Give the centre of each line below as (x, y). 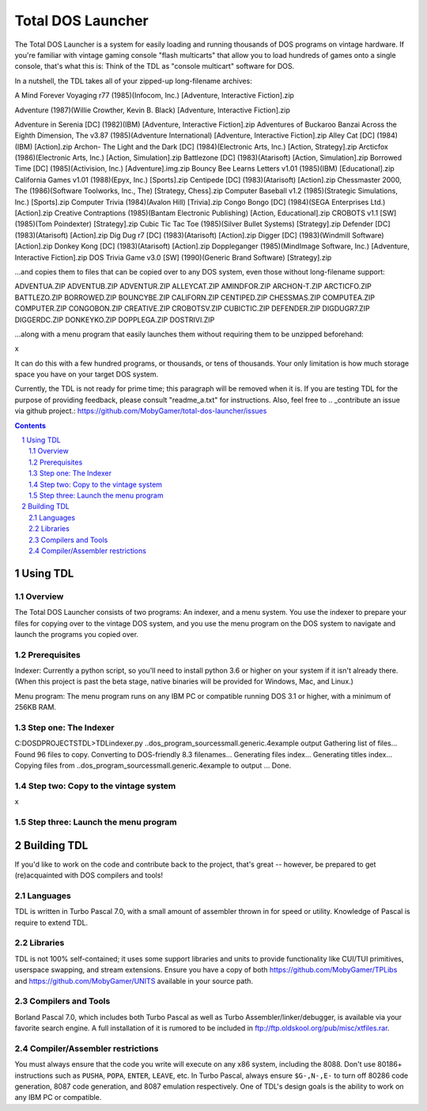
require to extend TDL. (51, 923)
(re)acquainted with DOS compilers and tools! (89, 875)
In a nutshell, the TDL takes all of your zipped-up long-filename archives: (133, 81)
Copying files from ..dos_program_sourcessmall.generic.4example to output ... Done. (153, 766)
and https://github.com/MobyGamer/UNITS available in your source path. (134, 980)
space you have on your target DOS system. (87, 374)
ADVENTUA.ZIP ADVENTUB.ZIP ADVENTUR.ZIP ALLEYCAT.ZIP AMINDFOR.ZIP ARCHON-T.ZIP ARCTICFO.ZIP (193, 286)
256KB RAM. (36, 707)
